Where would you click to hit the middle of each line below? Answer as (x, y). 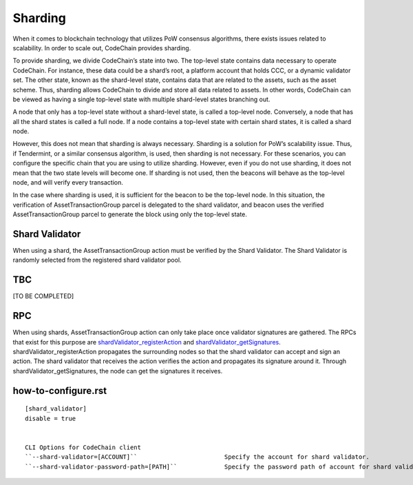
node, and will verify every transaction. (68, 183)
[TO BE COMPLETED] (43, 296)
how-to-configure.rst (60, 390)
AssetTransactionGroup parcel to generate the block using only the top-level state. (130, 214)
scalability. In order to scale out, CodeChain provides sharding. (102, 48)
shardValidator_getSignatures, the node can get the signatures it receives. (118, 371)
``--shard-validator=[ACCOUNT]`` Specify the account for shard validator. (197, 457)
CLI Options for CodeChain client (83, 447)
